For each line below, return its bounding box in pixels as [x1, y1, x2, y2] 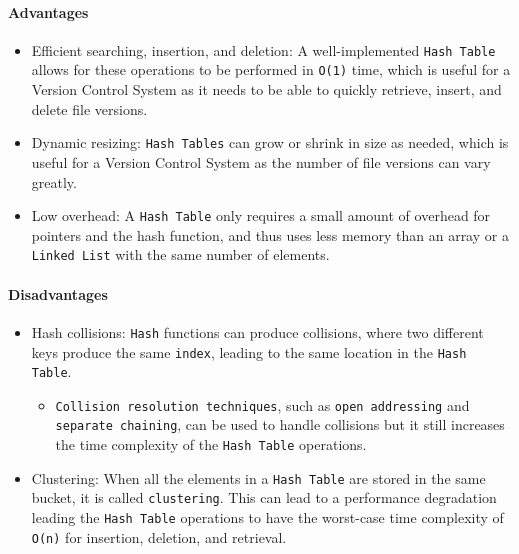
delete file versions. [31, 98, 148, 119]
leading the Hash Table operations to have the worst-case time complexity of [31, 507, 504, 528]
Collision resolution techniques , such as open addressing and [55, 394, 470, 415]
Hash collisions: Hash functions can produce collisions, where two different [31, 321, 484, 342]
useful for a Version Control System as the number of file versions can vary [31, 151, 491, 172]
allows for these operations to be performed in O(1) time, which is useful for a [31, 59, 511, 80]
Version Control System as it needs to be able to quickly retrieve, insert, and [31, 79, 502, 100]
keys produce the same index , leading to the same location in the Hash [31, 341, 467, 362]
